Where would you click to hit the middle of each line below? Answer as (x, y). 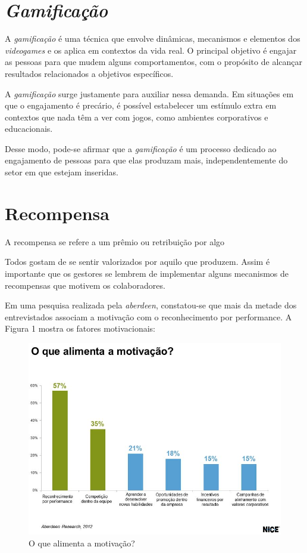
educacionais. (29, 129)
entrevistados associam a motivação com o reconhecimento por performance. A (148, 316)
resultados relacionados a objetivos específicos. (89, 73)
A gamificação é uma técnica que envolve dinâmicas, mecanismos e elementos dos (153, 38)
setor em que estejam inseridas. (62, 172)
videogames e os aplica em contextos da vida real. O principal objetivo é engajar (151, 50)
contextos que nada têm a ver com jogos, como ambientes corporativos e (137, 117)
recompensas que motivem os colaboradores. (85, 285)
